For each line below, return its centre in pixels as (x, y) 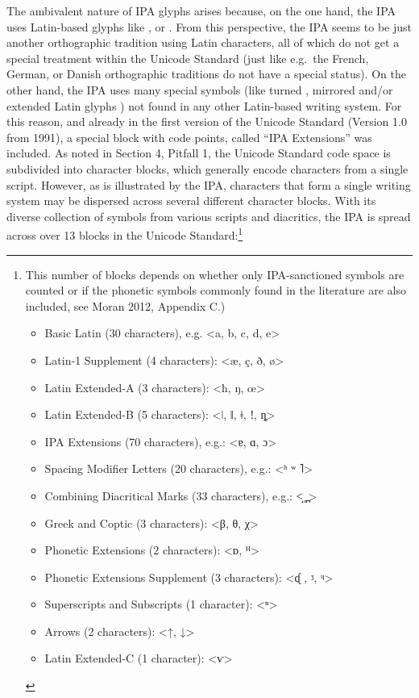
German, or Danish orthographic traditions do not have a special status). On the (206, 74)
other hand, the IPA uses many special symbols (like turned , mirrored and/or (200, 89)
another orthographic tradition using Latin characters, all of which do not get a (203, 42)
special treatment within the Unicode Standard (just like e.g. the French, (188, 58)
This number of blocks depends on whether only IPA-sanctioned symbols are (215, 274)
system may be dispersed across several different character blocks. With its (191, 201)
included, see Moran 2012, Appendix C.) (125, 305)
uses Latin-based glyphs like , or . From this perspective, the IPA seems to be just (209, 26)
